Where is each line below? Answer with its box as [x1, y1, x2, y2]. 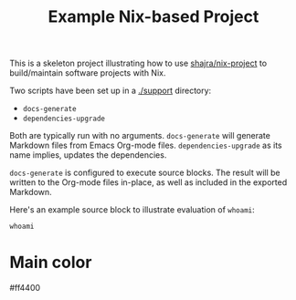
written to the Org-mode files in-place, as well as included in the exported [9, 177, 288, 188]
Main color [9, 253, 92, 273]
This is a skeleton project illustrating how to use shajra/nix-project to [9, 57, 268, 69]
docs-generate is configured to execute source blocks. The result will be [9, 167, 280, 179]
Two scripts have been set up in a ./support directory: [9, 85, 212, 97]
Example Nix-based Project [48, 6, 259, 27]
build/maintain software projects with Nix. [9, 67, 166, 78]
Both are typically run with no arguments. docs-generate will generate [9, 130, 271, 141]
